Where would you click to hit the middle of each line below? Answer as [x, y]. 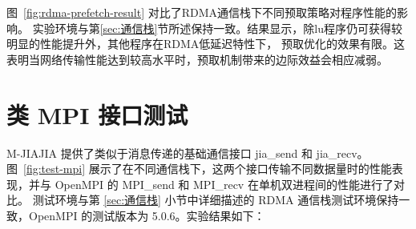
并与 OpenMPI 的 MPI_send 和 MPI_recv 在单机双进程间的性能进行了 [211, 184]
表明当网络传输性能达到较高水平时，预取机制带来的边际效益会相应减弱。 [197, 59]
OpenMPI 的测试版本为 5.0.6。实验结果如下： [147, 215]
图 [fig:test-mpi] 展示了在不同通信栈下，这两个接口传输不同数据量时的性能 [199, 169]
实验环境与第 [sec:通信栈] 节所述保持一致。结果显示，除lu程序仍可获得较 [217, 28]
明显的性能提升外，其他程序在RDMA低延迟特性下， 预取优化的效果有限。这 [206, 44]
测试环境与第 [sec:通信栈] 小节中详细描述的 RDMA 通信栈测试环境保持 [216, 200]
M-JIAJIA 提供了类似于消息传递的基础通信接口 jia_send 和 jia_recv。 [188, 153]
